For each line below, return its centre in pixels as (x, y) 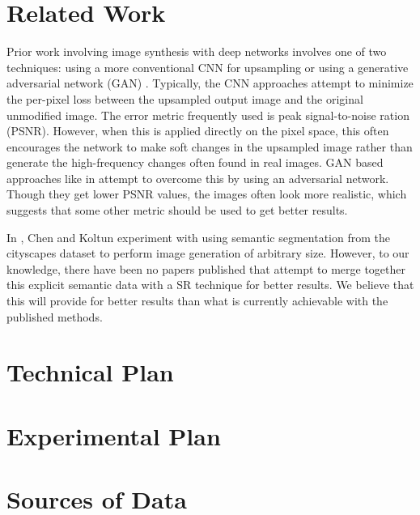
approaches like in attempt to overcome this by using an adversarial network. (198, 178)
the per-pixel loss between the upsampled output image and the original (185, 98)
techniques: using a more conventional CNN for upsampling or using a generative (208, 67)
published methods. (55, 316)
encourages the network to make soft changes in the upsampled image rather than (210, 146)
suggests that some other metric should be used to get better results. (177, 210)
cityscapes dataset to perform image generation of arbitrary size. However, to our (208, 253)
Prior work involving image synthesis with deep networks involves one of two (197, 51)
